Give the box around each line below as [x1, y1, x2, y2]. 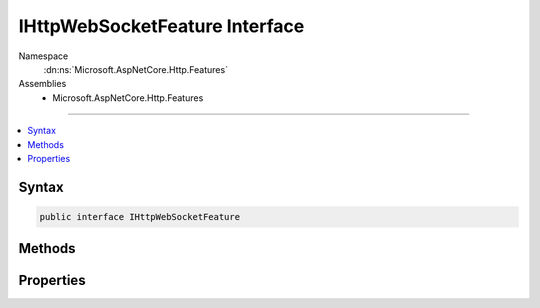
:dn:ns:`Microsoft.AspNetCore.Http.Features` [43, 63, 229, 75]
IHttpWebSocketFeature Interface [18, 15, 305, 37]
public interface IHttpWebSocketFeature [39, 211, 240, 222]
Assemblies [18, 78, 67, 90]
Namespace [18, 50, 69, 62]
